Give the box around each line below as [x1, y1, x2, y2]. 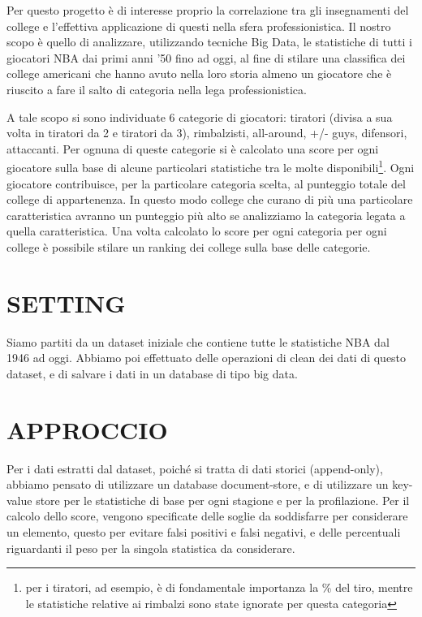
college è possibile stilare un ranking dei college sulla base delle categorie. [6, 238, 371, 255]
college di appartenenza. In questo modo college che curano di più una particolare [6, 191, 413, 208]
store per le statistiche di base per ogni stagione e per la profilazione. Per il [36, 491, 410, 508]
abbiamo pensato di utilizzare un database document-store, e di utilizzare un [6, 476, 389, 493]
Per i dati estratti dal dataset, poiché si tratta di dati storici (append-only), [6, 460, 383, 477]
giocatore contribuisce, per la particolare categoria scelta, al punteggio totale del [6, 175, 406, 192]
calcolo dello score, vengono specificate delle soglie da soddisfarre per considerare [6, 507, 408, 524]
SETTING [6, 286, 126, 319]
